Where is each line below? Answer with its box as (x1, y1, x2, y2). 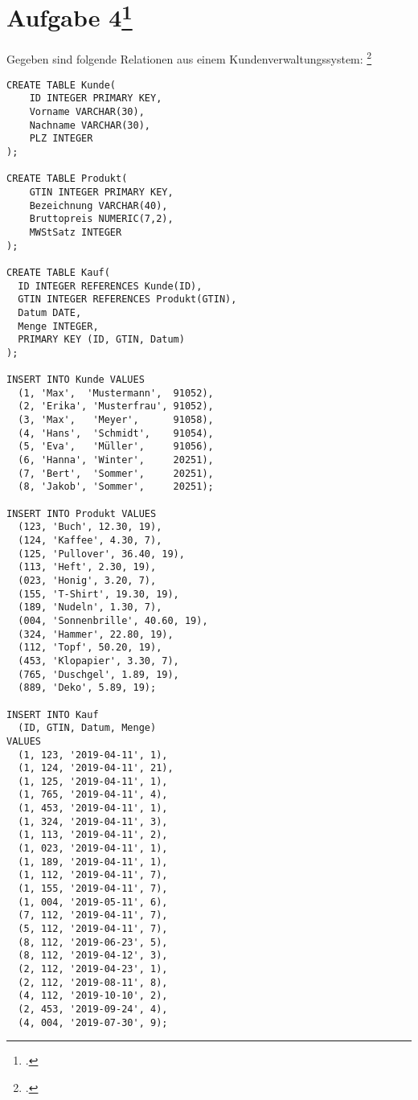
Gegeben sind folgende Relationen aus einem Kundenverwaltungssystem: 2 (6, 48, 372, 68)
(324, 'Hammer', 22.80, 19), (18, 628, 174, 640)
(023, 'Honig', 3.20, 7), (18, 574, 157, 586)
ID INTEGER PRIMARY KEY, (29, 92, 162, 105)
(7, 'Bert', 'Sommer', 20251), (18, 467, 214, 479)
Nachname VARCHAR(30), (29, 119, 150, 131)
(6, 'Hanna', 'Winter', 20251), (18, 454, 214, 466)
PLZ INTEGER (29, 133, 93, 145)
